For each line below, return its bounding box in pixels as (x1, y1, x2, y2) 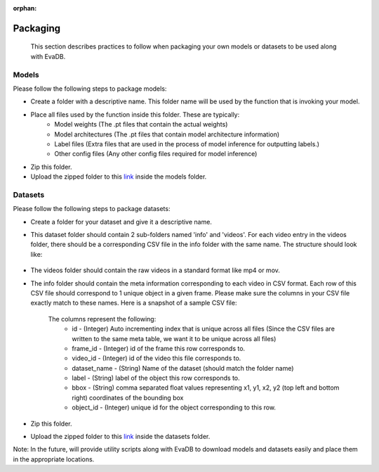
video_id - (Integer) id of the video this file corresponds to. (72, 354, 241, 362)
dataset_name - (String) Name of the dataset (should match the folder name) (72, 364, 294, 372)
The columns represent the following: (48, 314, 157, 323)
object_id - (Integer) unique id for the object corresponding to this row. (72, 403, 277, 412)
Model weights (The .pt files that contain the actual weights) (54, 120, 228, 129)
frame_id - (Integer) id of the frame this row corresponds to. (72, 344, 246, 352)
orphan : (13, 4, 37, 12)
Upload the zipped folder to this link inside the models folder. (30, 172, 207, 181)
